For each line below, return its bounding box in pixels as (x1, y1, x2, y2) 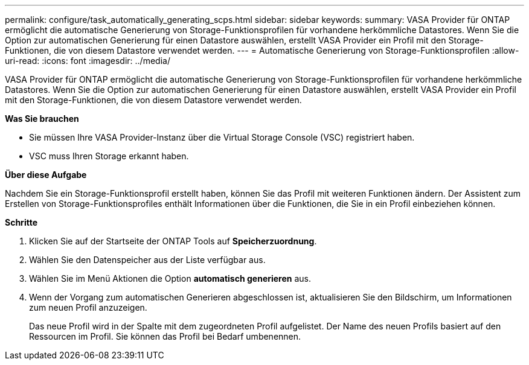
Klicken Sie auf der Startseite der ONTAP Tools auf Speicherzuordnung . (29, 236, 317, 246)
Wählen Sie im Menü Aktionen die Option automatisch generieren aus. (29, 273, 312, 284)
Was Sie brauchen (5, 113, 79, 124)
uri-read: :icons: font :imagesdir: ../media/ (5, 56, 170, 66)
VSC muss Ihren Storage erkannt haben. (29, 151, 189, 161)
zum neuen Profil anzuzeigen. (29, 302, 147, 313)
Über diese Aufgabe (5, 170, 87, 180)
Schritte (5, 217, 37, 227)
